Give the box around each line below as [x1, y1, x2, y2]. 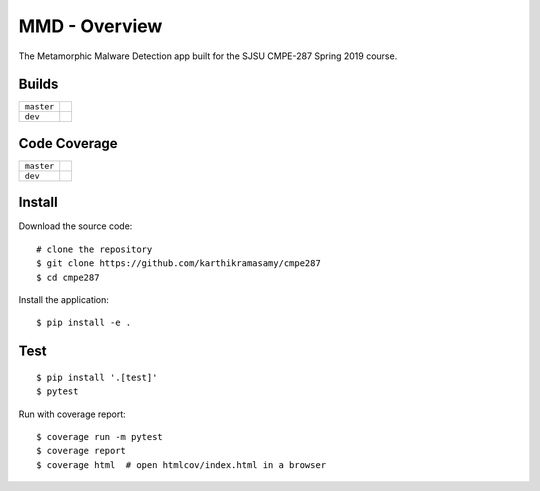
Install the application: [18, 294, 110, 306]
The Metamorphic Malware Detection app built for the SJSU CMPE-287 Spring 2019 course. [18, 50, 398, 62]
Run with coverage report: [18, 408, 127, 420]
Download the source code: [18, 220, 133, 232]
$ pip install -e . [36, 317, 132, 329]
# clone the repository [36, 243, 153, 255]
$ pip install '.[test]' [36, 371, 158, 383]
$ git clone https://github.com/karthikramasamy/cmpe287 [36, 258, 322, 269]
